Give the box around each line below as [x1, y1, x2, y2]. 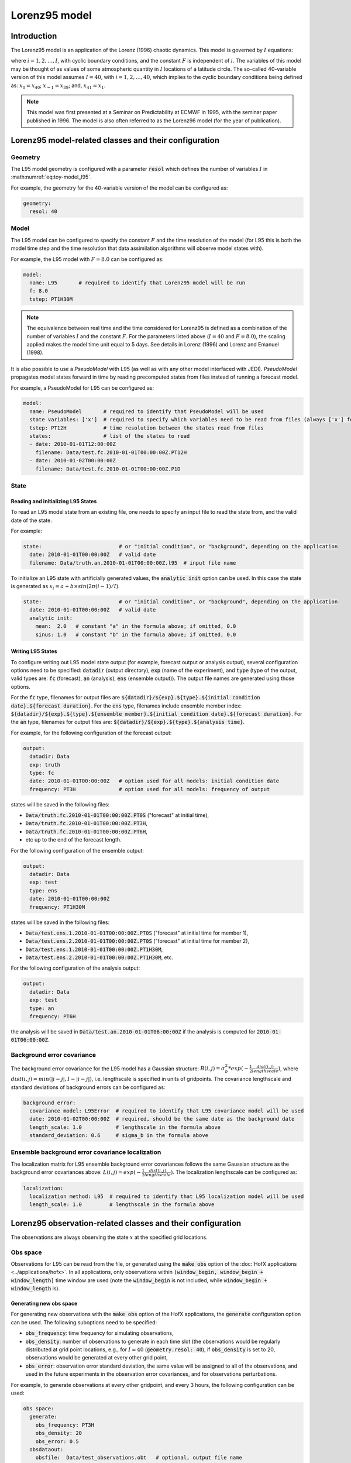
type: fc [29, 770, 54, 776]
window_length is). [11, 1285, 60, 1292]
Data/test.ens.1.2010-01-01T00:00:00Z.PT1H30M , [25, 946, 163, 953]
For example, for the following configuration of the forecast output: [11, 729, 172, 736]
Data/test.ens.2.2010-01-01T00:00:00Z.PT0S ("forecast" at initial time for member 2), [25, 937, 250, 945]
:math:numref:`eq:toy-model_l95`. [11, 173, 92, 181]
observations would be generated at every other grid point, [25, 1354, 168, 1361]
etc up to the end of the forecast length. [25, 836, 122, 843]
